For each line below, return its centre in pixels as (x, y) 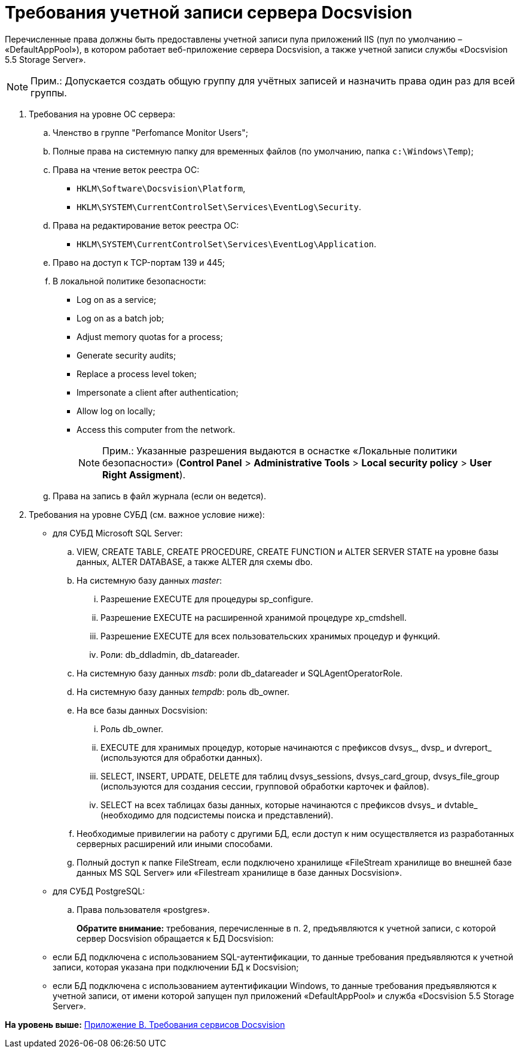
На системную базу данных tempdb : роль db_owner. (183, 691)
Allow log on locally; (116, 411)
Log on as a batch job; (120, 318)
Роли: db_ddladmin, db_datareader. (170, 654)
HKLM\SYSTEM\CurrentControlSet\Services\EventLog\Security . (219, 207)
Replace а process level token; (137, 374)
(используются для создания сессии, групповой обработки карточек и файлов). (265, 786)
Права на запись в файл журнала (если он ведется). (159, 496)
